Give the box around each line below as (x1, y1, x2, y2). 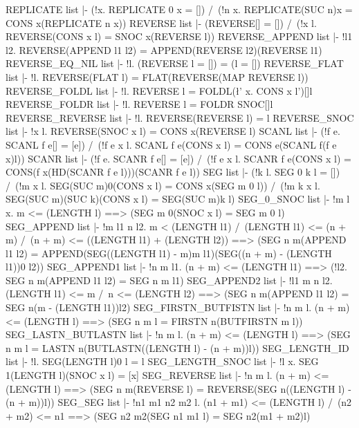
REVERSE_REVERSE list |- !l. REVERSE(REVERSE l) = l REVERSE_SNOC (6, 110, 354, 124)
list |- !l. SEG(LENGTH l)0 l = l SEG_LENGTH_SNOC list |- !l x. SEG (6, 354, 319, 369)
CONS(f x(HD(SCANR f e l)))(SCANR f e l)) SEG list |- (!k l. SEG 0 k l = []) (6, 165, 340, 179)
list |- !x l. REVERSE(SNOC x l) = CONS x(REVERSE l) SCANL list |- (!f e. (6, 124, 340, 138)
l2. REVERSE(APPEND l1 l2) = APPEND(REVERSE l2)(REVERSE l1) (6, 42, 322, 57)
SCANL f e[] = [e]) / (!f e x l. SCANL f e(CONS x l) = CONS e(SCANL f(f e (6, 137, 337, 151)
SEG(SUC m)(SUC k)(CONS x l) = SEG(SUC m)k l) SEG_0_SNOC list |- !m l (6, 192, 350, 206)
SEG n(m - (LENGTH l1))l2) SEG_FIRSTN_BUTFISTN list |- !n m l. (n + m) (6, 300, 350, 315)
